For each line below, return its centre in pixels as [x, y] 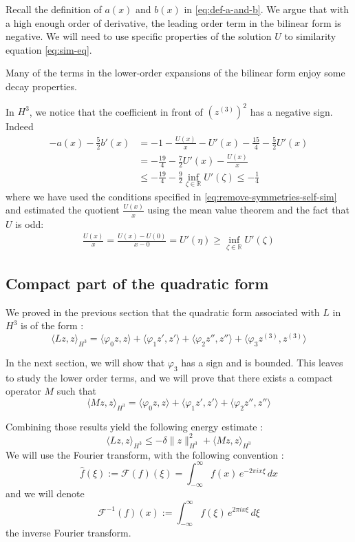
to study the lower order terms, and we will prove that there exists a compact [169, 377]
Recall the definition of [54, 9]
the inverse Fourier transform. [68, 533]
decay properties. [41, 86]
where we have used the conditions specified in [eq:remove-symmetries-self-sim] [171, 196]
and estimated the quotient [63, 210]
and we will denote [45, 493]
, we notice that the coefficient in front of [116, 111]
